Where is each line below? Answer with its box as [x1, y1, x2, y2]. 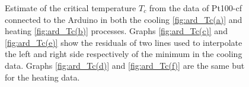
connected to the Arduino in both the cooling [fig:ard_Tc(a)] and [5, 13, 242, 25]
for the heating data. [5, 71, 80, 83]
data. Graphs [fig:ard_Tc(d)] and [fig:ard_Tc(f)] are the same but [5, 59, 245, 71]
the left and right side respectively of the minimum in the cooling [5, 48, 242, 60]
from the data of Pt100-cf [149, 2, 242, 14]
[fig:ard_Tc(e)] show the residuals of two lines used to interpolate [5, 36, 242, 48]
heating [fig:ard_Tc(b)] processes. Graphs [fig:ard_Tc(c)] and [5, 25, 228, 37]
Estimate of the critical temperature [5, 2, 136, 14]
